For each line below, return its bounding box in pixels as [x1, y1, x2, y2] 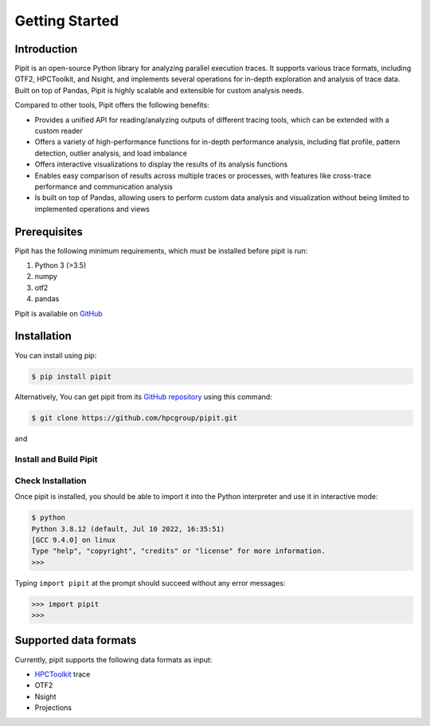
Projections [34, 703, 72, 712]
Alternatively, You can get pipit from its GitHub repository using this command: [14, 392, 272, 402]
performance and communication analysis [34, 182, 173, 191]
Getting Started [14, 12, 119, 29]
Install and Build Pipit [14, 454, 98, 465]
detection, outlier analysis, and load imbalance [34, 148, 187, 158]
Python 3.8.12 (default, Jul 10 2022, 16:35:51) [31, 524, 225, 533]
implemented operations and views [34, 204, 150, 214]
